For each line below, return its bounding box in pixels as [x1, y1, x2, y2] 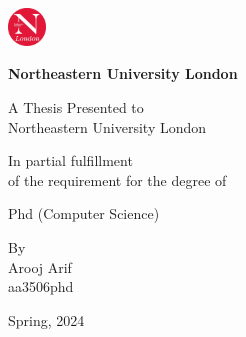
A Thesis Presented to [8, 96, 144, 117]
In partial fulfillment [8, 150, 133, 171]
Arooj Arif [8, 256, 72, 277]
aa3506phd [8, 276, 74, 297]
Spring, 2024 [8, 309, 85, 330]
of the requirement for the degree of [8, 169, 227, 190]
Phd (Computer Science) [8, 203, 160, 224]
